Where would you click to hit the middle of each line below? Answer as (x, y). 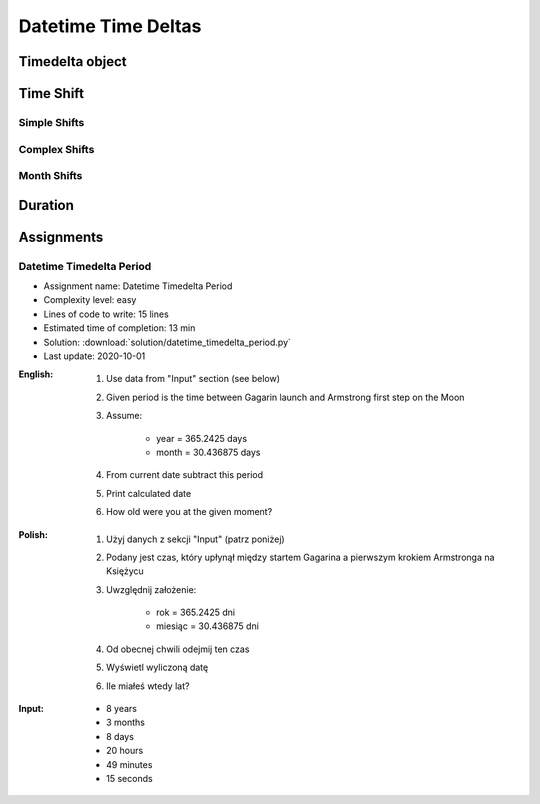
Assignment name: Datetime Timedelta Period (138, 286)
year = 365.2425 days (202, 438)
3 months (125, 722)
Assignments (61, 236)
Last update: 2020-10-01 (94, 356)
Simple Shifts (51, 122)
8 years (122, 709)
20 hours (125, 751)
